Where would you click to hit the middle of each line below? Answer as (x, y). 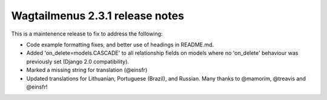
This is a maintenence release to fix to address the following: (87, 34)
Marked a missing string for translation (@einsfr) (87, 70)
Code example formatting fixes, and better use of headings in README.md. (120, 45)
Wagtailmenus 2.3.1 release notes (98, 16)
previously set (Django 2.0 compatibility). (78, 61)
